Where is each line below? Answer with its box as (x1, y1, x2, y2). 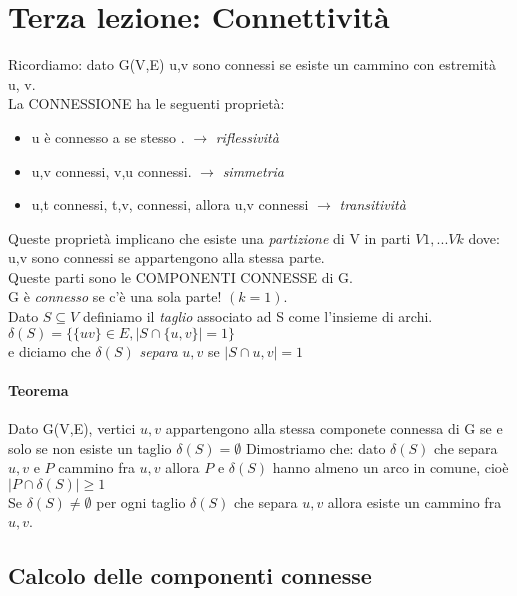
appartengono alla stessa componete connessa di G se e (165, 418, 503, 439)
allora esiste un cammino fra (327, 491, 502, 512)
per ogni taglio (96, 491, 186, 512)
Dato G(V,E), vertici (8, 418, 136, 439)
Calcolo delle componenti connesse (8, 560, 372, 591)
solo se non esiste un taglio (8, 437, 172, 458)
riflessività (215, 126, 279, 147)
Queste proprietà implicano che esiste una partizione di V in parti (8, 227, 411, 248)
